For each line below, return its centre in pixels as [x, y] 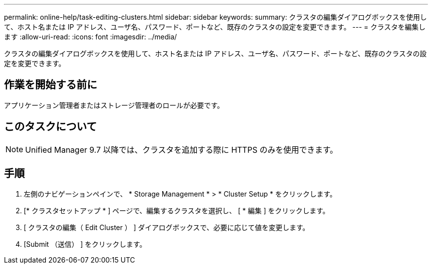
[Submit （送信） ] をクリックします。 [85, 244]
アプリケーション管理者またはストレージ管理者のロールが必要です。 [114, 105]
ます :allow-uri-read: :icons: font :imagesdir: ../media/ [90, 37]
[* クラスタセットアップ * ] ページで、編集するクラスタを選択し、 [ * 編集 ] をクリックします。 [177, 210]
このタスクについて [51, 127]
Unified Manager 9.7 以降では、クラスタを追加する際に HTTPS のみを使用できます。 [181, 150]
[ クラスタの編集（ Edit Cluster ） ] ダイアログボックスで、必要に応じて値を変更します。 [167, 227]
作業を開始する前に [51, 85]
